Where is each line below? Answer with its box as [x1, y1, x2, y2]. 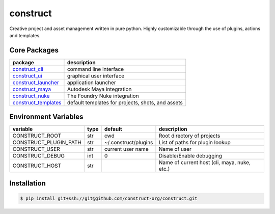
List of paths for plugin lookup [158, 139, 231, 146]
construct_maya [12, 86, 51, 93]
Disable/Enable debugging [158, 152, 223, 159]
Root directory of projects [158, 132, 221, 140]
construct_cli [12, 65, 43, 72]
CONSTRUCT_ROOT [12, 132, 61, 140]
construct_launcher [12, 79, 60, 86]
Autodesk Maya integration [67, 86, 132, 93]
